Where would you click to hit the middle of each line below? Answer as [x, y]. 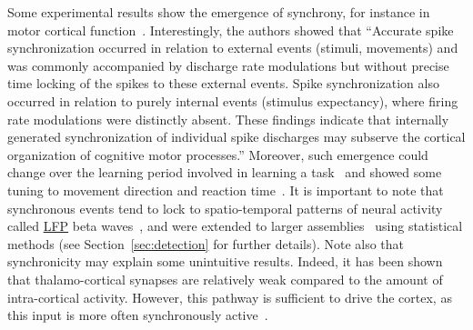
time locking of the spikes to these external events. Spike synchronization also [223, 83]
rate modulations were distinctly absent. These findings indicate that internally [228, 119]
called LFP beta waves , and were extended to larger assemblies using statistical [235, 226]
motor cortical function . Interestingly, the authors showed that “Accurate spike [231, 30]
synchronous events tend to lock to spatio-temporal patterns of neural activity [225, 208]
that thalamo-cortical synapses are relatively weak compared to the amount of [225, 279]
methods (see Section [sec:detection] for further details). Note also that [206, 243]
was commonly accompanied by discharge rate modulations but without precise [228, 65]
